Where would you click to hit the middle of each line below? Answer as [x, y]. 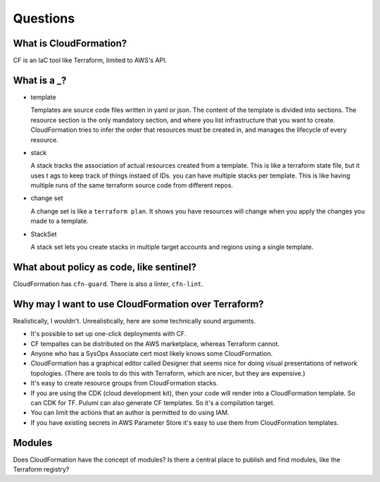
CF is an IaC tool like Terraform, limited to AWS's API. [90, 61]
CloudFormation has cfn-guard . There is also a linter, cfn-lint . [108, 284]
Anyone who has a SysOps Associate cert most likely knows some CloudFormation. [152, 354]
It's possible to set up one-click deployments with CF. [108, 334]
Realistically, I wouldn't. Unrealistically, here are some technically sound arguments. [134, 321]
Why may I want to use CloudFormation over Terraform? [138, 304]
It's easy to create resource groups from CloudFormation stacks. [124, 383]
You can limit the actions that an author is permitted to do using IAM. [130, 413]
